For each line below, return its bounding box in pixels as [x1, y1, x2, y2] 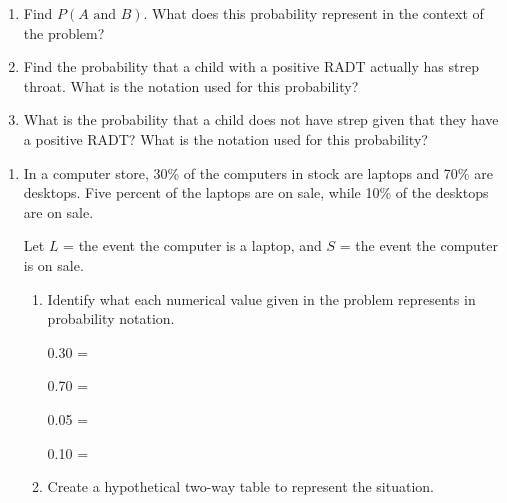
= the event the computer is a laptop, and [63, 235, 322, 256]
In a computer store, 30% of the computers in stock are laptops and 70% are [23, 162, 493, 183]
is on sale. [23, 254, 84, 275]
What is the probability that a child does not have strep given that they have [23, 109, 499, 130]
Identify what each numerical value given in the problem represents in [47, 288, 476, 309]
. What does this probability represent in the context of [143, 3, 484, 23]
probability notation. [47, 308, 175, 329]
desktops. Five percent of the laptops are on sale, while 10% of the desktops [23, 182, 489, 203]
